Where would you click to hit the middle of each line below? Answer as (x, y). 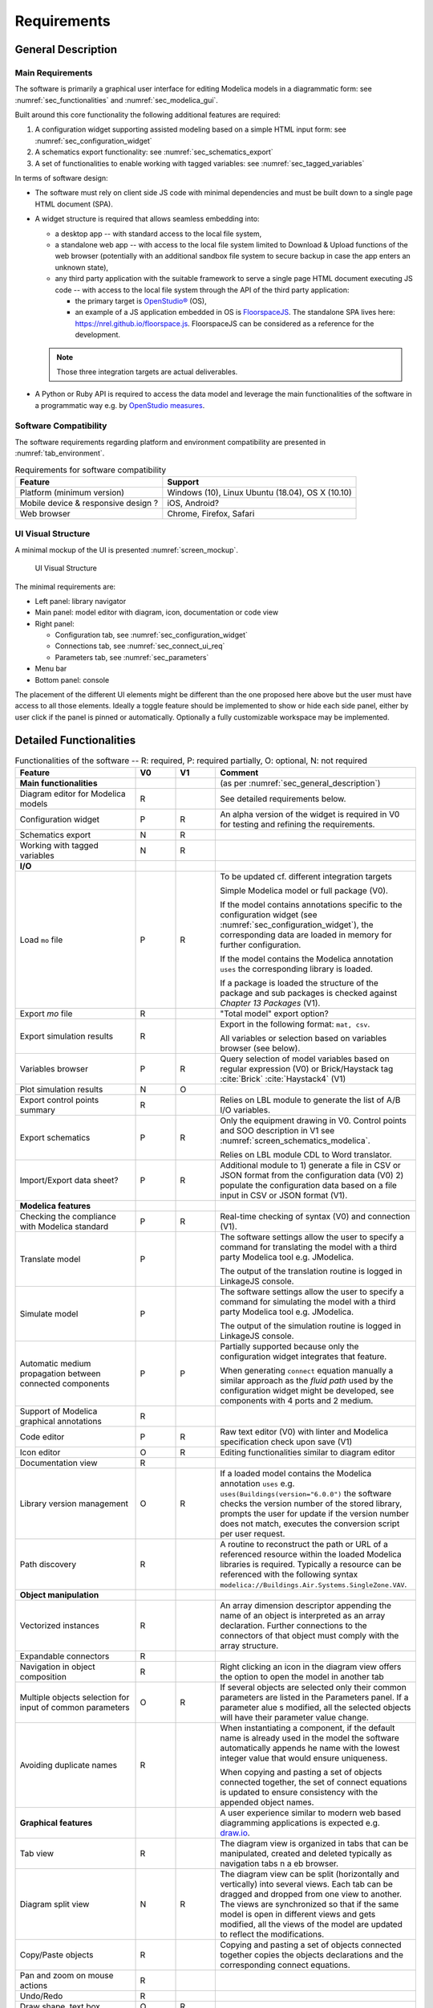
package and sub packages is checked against (309, 994)
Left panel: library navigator (81, 601)
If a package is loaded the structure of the (299, 983)
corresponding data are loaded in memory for (306, 935)
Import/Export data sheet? (69, 1181)
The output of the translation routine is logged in (311, 1271)
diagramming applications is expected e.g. (300, 1823)
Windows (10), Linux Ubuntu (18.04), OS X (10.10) (259, 492)
